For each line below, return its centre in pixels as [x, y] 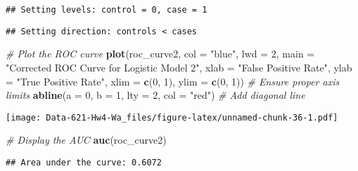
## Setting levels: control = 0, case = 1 [107, 10]
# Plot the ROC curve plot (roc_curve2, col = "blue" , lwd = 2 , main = [160, 54]
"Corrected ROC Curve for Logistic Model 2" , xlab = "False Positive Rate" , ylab [179, 67]
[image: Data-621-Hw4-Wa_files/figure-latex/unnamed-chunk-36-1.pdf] [172, 117]
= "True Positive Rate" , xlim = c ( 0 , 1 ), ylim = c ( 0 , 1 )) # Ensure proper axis [173, 81]
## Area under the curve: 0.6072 [84, 162]
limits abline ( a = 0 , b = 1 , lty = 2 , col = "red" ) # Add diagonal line [155, 95]
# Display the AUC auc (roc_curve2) [86, 140]
